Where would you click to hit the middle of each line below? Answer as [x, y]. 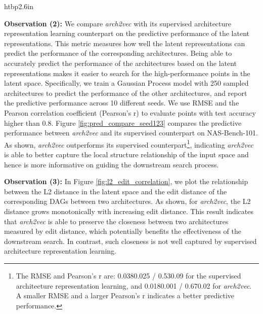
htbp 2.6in [19, 6]
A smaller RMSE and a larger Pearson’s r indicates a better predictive [125, 295]
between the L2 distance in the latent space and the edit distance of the [116, 191]
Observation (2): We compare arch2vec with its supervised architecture [118, 23]
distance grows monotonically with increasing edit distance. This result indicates [129, 211]
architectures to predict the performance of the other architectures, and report [126, 93]
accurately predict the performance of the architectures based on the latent [121, 63]
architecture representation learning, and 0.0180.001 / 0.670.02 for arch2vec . [134, 285]
